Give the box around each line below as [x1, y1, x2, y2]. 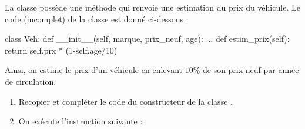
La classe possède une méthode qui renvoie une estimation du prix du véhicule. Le [5, 1, 300, 13]
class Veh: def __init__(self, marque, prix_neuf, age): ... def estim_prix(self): [5, 32, 290, 45]
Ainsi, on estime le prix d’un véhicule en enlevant [5, 64, 182, 76]
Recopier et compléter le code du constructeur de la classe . [18, 95, 233, 107]
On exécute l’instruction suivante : [18, 115, 143, 127]
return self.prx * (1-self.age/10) [5, 44, 118, 56]
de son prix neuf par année [202, 64, 299, 76]
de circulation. [5, 75, 56, 87]
